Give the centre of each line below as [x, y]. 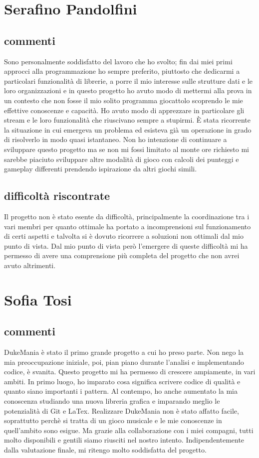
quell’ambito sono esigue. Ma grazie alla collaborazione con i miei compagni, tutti [129, 430]
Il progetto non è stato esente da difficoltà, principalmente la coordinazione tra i [127, 216]
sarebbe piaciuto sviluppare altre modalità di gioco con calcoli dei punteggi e [122, 159]
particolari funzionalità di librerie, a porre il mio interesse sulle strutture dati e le [129, 80]
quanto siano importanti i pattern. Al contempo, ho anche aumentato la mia [121, 391]
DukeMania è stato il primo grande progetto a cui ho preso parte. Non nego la [124, 352]
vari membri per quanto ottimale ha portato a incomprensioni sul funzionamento [128, 226]
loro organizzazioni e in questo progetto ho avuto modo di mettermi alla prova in [128, 90]
